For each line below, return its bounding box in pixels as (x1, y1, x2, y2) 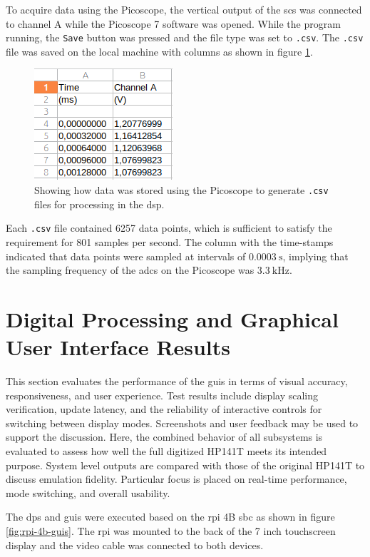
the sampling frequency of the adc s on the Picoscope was (6, 262, 255, 277)
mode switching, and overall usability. (6, 485, 170, 500)
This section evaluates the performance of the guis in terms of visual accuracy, (6, 374, 348, 389)
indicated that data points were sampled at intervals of (6, 248, 246, 263)
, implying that (282, 248, 349, 263)
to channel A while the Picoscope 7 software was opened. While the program (6, 16, 341, 31)
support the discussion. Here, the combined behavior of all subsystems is (6, 429, 323, 444)
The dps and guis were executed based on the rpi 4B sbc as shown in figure (6, 509, 335, 524)
